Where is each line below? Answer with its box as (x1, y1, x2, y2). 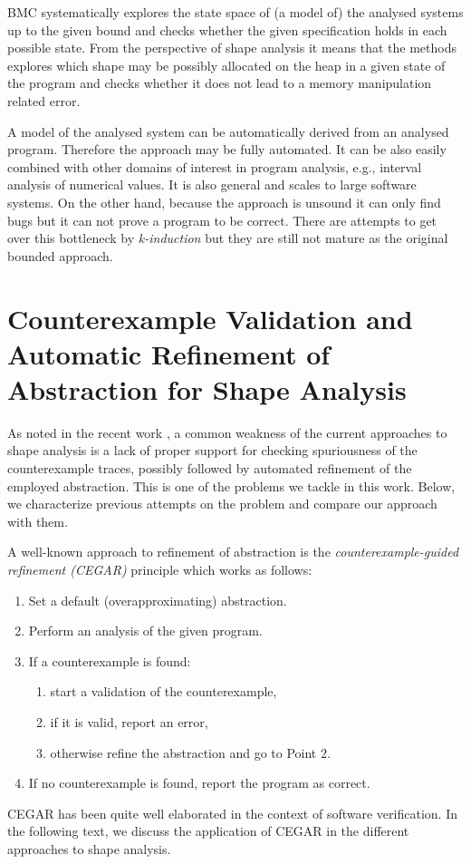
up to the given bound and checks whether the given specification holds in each (7, 20, 447, 39)
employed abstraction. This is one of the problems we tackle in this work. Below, (7, 476, 456, 495)
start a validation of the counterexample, (50, 682, 277, 701)
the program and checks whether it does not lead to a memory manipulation (7, 73, 432, 92)
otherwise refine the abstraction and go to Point (50, 743, 317, 762)
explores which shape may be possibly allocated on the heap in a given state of (7, 55, 446, 74)
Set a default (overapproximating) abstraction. (28, 590, 287, 609)
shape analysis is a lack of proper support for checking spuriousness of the (7, 441, 418, 460)
